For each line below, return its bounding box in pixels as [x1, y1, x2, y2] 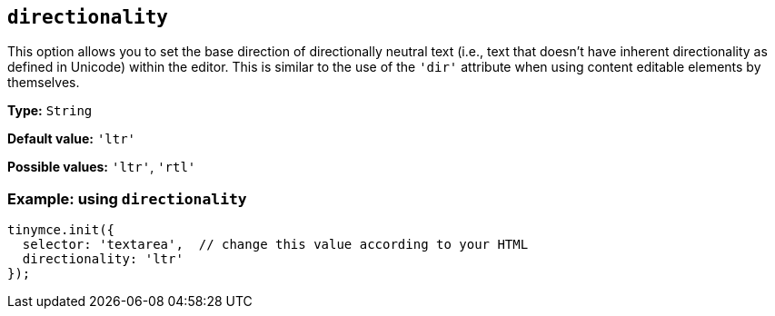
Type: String [7, 103, 93, 119]
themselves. [7, 74, 80, 91]
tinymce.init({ [7, 222, 115, 238]
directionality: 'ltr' [22, 252, 184, 267]
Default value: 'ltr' [7, 131, 136, 147]
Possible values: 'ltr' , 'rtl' [7, 159, 196, 175]
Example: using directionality [7, 189, 247, 208]
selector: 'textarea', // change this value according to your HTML [22, 237, 529, 252]
